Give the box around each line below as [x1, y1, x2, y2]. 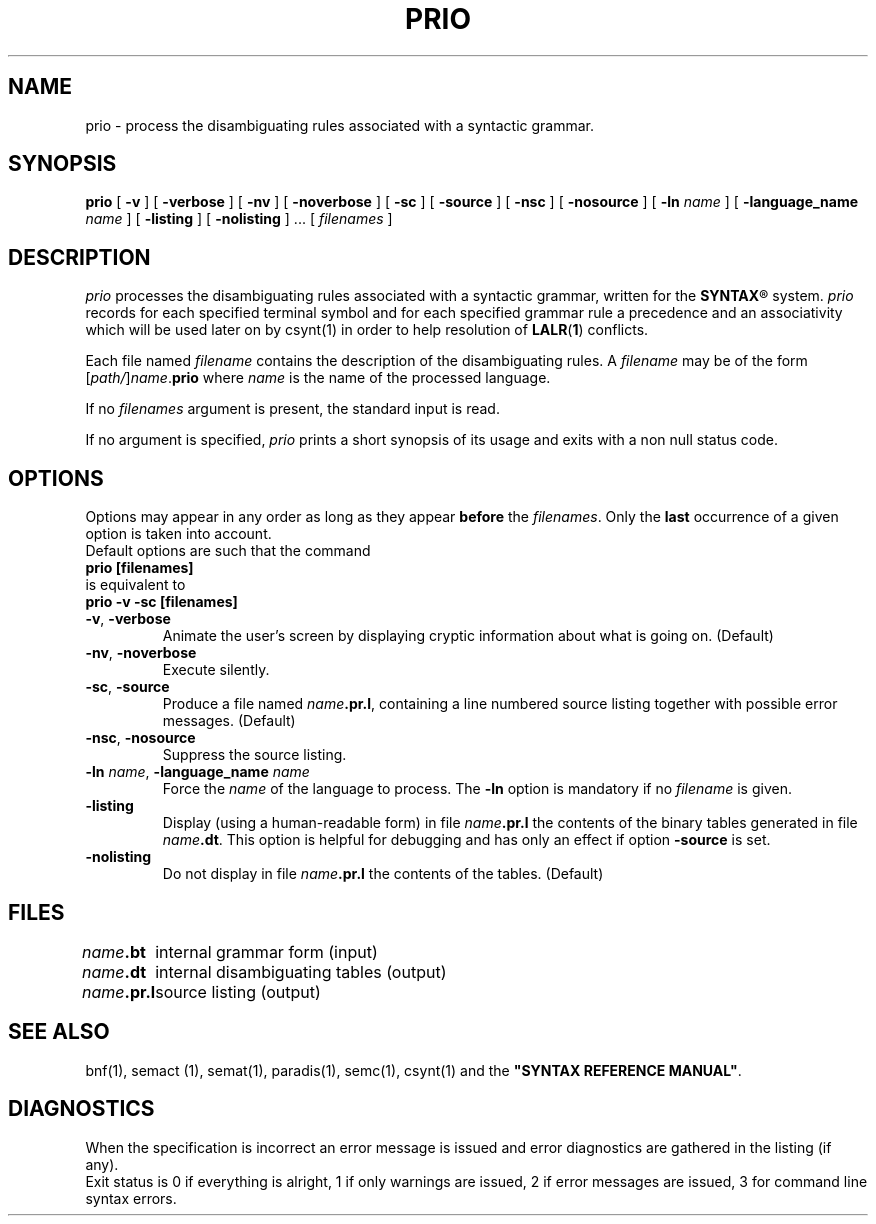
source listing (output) [155, 981, 321, 1002]
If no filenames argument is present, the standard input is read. [85, 400, 500, 418]
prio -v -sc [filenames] [85, 593, 238, 611]
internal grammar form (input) [155, 941, 378, 962]
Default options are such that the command [85, 542, 371, 560]
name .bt [82, 941, 146, 962]
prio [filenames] [85, 559, 194, 577]
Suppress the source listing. [162, 746, 347, 764]
